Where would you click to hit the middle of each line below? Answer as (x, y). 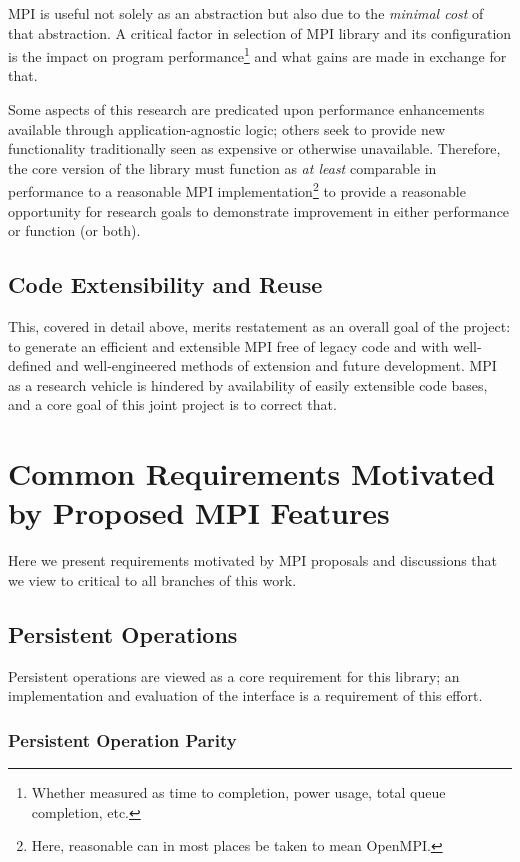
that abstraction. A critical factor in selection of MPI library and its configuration (260, 32)
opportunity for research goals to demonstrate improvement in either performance (259, 210)
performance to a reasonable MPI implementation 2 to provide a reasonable (237, 190)
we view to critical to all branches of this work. (152, 579)
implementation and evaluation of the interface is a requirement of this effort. (245, 695)
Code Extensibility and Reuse (165, 284)
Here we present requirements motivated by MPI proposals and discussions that (253, 560)
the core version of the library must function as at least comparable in (222, 167)
